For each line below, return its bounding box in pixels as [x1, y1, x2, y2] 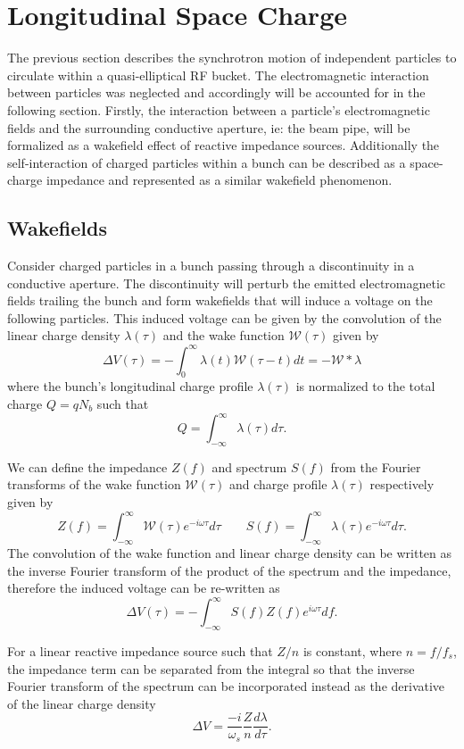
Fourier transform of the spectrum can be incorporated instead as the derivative [7, 677, 445, 695]
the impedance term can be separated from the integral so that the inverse [7, 659, 415, 678]
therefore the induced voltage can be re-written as [7, 578, 280, 597]
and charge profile [229, 475, 327, 494]
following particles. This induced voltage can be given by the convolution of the [7, 308, 442, 327]
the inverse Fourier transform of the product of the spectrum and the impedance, [7, 561, 452, 579]
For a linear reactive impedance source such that [7, 641, 273, 660]
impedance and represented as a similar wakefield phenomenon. [46, 171, 393, 189]
